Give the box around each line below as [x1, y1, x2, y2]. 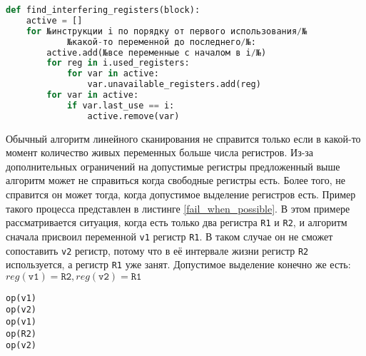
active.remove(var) [87, 111, 180, 121]
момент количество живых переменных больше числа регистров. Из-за [6, 145, 314, 160]
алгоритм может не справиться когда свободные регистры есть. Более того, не [6, 173, 345, 188]
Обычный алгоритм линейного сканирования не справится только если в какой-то [6, 131, 361, 146]
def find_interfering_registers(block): [6, 5, 200, 15]
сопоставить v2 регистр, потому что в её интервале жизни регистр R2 [6, 243, 309, 258]
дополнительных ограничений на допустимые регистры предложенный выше [6, 158, 340, 173]
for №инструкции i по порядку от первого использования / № [26, 26, 307, 36]
